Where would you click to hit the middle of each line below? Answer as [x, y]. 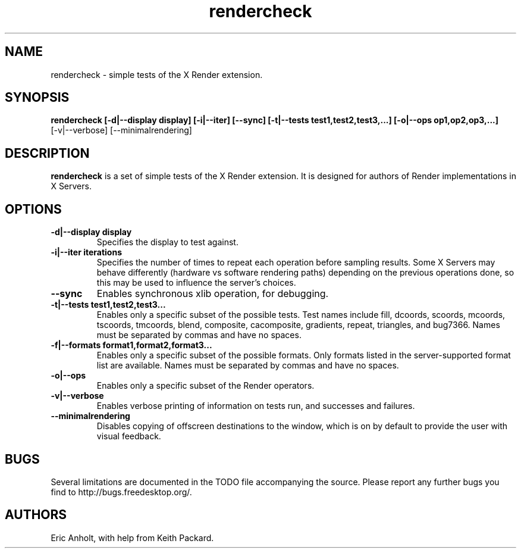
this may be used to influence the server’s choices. [196, 283]
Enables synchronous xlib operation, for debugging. [213, 294]
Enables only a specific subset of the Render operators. [205, 386]
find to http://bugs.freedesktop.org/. [121, 492]
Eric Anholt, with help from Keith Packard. [132, 538]
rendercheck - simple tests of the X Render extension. [157, 74]
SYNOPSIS [37, 98]
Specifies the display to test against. [167, 242]
